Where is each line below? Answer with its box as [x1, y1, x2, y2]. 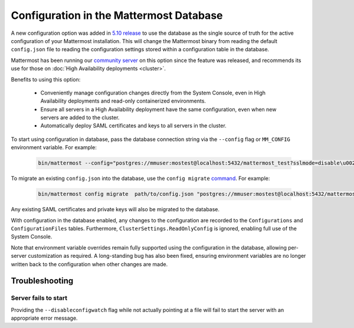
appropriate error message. [11, 314, 78, 322]
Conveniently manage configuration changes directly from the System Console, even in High [40, 89, 265, 96]
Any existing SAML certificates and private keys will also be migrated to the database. [11, 206, 220, 213]
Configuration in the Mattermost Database [11, 9, 223, 22]
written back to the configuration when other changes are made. [11, 260, 168, 268]
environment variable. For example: [11, 144, 97, 151]
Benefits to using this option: [11, 76, 81, 83]
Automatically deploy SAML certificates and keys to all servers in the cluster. [40, 122, 227, 129]
